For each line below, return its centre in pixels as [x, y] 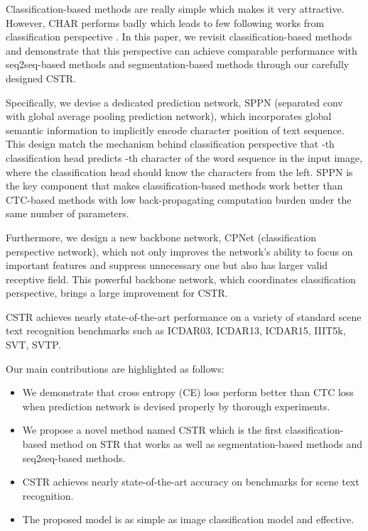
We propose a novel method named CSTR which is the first [152, 430]
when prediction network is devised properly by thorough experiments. [176, 406]
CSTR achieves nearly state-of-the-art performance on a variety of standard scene [184, 316]
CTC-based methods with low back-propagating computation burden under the [179, 199]
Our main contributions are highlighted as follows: [115, 368]
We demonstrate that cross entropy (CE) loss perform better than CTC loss [188, 392]
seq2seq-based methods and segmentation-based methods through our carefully [178, 64]
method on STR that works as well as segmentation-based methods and [206, 444]
